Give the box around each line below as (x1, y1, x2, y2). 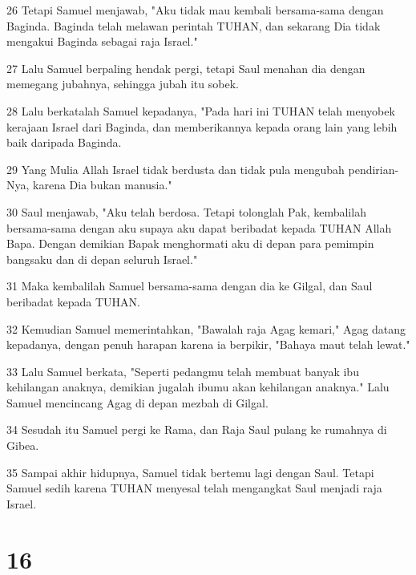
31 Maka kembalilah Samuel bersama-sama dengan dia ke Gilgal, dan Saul (6, 277, 373, 294)
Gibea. (6, 437, 39, 454)
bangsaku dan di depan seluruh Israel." (6, 250, 198, 267)
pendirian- (348, 160, 399, 177)
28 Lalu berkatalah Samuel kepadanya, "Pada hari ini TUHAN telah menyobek (6, 102, 395, 119)
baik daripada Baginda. (6, 134, 122, 151)
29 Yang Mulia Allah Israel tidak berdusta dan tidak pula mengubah (6, 160, 345, 177)
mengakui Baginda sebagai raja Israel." (6, 33, 198, 50)
